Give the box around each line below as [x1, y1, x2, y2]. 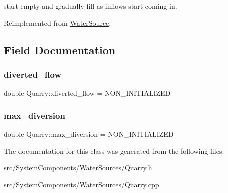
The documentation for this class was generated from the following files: [4, 145, 224, 156]
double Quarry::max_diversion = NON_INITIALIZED [4, 129, 174, 139]
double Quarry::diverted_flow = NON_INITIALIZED [4, 88, 171, 98]
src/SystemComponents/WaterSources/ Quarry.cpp [4, 179, 159, 189]
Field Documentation [4, 42, 116, 57]
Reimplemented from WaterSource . [4, 17, 111, 28]
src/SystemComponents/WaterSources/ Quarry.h [4, 162, 152, 173]
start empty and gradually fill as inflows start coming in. [4, 1, 177, 11]
